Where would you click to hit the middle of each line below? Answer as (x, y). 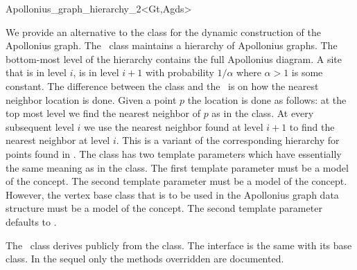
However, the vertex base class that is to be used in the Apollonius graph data (172, 194)
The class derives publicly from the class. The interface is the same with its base (179, 245)
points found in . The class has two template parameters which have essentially (174, 153)
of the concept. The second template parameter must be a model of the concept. (176, 181)
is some (307, 72)
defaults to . (31, 221)
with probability (180, 72)
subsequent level (40, 126)
